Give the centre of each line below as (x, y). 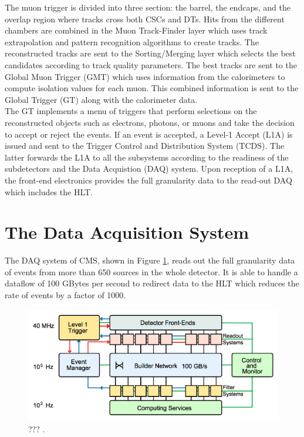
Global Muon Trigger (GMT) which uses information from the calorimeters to (145, 76)
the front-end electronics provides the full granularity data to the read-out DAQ (148, 180)
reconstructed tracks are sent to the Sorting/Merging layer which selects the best (150, 53)
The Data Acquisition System (127, 232)
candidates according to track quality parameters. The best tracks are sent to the (151, 64)
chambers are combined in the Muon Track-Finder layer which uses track (136, 30)
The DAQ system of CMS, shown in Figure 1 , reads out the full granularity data (150, 260)
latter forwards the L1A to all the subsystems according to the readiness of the (147, 157)
